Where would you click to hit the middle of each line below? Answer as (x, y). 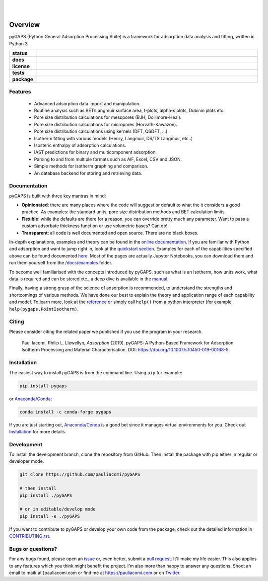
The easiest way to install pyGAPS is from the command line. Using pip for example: (96, 372)
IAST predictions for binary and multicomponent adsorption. (96, 152)
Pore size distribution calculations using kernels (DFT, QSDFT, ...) (101, 131)
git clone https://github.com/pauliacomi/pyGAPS (80, 474)
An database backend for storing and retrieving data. (88, 173)
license (21, 66)
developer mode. (27, 461)
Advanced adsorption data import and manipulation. (87, 103)
